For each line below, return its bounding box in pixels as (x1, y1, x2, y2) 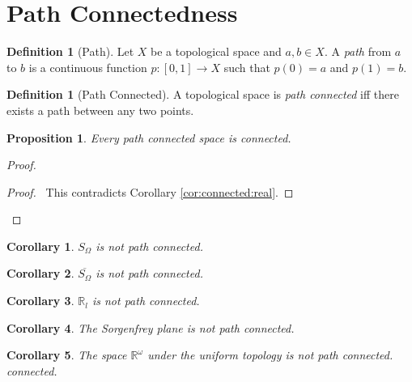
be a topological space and (151, 43, 282, 60)
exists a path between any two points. (6, 101, 194, 118)
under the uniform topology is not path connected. (147, 346, 393, 363)
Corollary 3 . (6, 292, 74, 309)
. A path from (324, 43, 392, 60)
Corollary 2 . (6, 265, 74, 282)
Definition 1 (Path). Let (6, 43, 134, 60)
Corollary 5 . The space (6, 346, 127, 363)
